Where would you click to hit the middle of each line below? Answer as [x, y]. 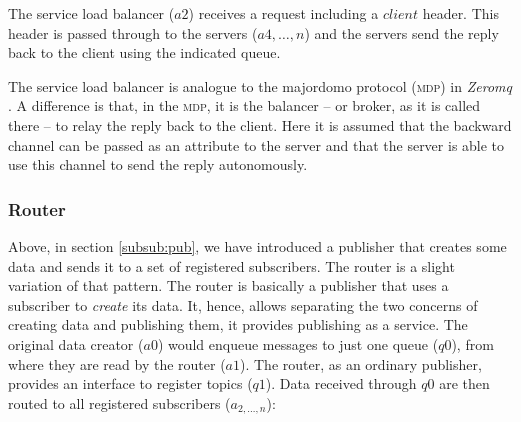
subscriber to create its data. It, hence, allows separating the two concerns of [243, 304]
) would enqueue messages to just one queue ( [298, 343]
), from [472, 343]
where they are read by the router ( [117, 363]
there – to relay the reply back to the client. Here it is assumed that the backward [260, 124]
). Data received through [341, 383]
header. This [460, 13]
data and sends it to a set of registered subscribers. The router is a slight [231, 265]
